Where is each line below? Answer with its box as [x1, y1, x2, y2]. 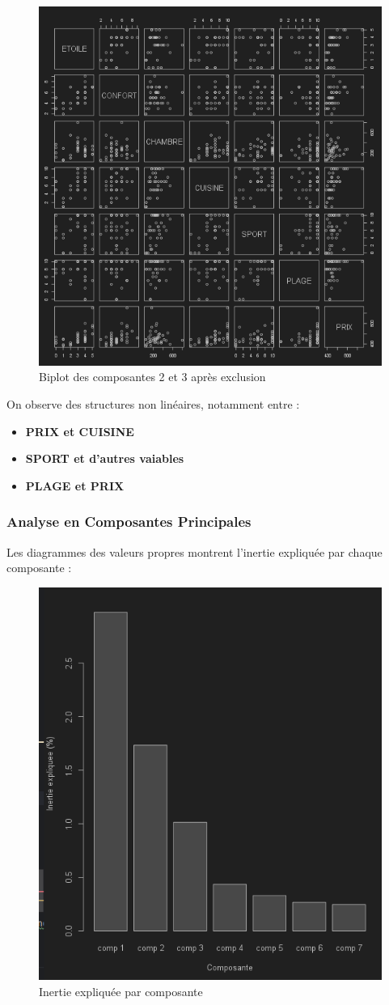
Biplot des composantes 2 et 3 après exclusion [39, 368, 266, 385]
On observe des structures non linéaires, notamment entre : [6, 395, 300, 412]
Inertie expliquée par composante [39, 982, 203, 999]
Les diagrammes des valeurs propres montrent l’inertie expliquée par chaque [6, 543, 383, 560]
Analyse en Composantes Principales [6, 511, 252, 532]
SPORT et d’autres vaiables [25, 450, 184, 467]
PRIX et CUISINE [25, 422, 134, 439]
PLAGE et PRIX [25, 477, 125, 494]
